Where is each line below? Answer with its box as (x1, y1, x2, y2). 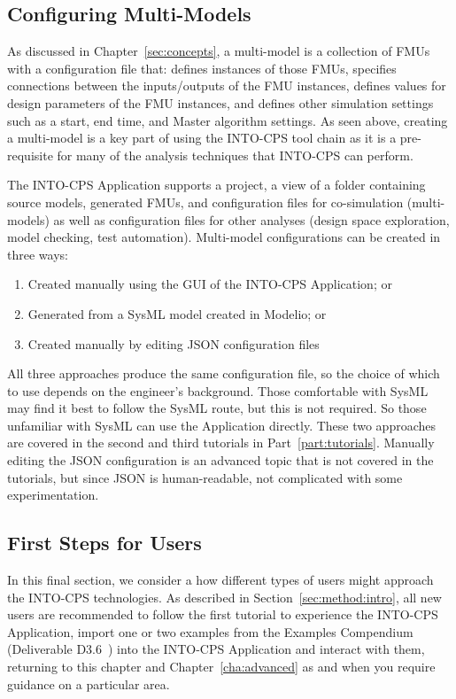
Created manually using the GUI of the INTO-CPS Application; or (27, 275, 392, 293)
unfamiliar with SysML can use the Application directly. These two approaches (7, 416, 437, 434)
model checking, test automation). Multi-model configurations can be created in (7, 228, 441, 246)
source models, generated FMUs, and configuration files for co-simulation (7, 192, 404, 211)
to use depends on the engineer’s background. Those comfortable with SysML (7, 381, 429, 400)
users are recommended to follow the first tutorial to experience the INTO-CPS (7, 605, 438, 624)
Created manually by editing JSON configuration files (27, 334, 320, 353)
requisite (7, 145, 53, 164)
